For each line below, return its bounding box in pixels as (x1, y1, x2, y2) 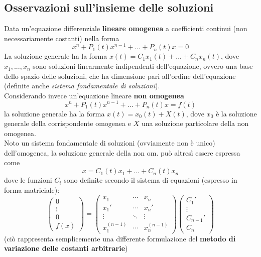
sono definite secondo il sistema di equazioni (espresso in (64, 175, 237, 185)
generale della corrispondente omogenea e (4, 118, 131, 128)
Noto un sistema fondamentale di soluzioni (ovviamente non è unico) (4, 138, 215, 148)
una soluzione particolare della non (141, 118, 249, 128)
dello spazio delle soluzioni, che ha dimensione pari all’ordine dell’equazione (4, 70, 236, 81)
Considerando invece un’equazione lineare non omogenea (4, 90, 184, 100)
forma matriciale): (4, 184, 60, 195)
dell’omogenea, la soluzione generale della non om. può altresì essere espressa (4, 147, 240, 158)
